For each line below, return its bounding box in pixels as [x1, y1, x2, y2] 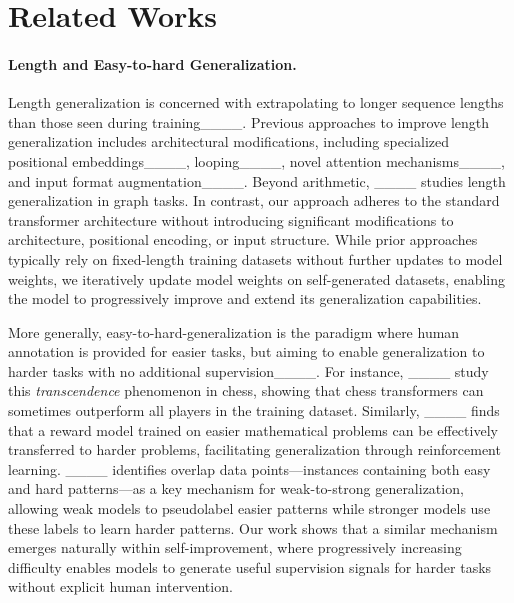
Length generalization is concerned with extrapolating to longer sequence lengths [8, 92, 504, 113]
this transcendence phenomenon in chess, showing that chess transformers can [8, 380, 484, 401]
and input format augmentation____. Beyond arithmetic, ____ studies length [8, 170, 506, 191]
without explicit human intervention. [8, 576, 233, 597]
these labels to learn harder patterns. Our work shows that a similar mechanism [8, 517, 498, 538]
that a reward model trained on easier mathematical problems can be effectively [8, 419, 498, 440]
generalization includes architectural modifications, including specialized [8, 131, 449, 152]
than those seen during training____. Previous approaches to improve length [8, 111, 490, 132]
